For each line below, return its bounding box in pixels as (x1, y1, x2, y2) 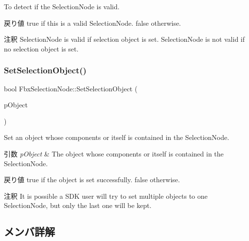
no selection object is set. (4, 43, 79, 53)
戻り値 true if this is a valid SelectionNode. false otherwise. (4, 17, 181, 28)
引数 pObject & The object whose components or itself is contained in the (4, 148, 224, 158)
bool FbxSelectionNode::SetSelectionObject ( (4, 83, 138, 93)
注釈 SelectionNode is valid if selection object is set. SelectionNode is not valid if (4, 34, 245, 44)
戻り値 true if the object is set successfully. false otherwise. (4, 174, 180, 185)
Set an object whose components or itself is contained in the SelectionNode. (4, 132, 230, 142)
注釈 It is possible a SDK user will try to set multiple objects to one (4, 190, 208, 201)
